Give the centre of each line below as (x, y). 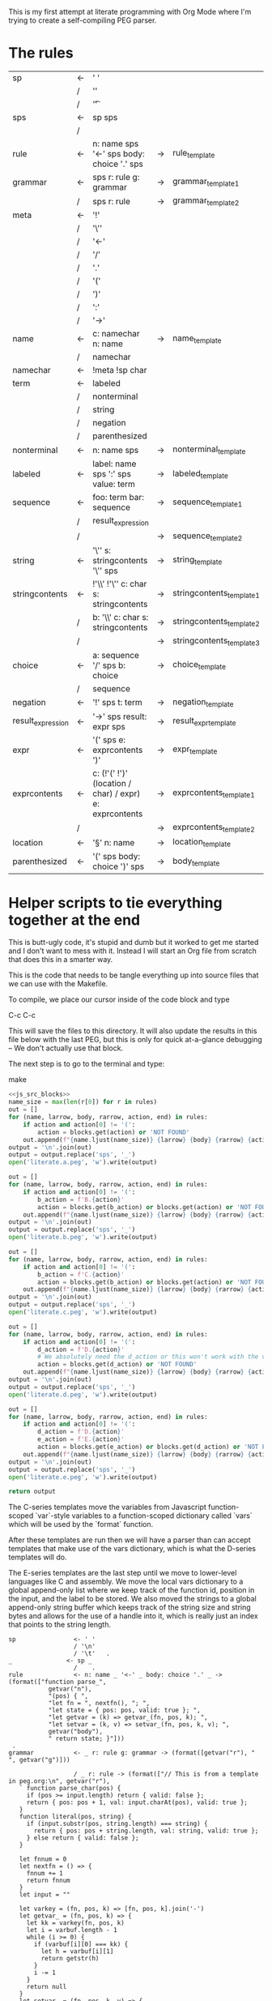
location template (202, 843)
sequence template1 (208, 502)
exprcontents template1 (214, 793)
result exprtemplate (204, 721)
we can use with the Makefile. (58, 984)
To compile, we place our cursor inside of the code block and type (119, 999)
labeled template (201, 474)
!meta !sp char (120, 370)
